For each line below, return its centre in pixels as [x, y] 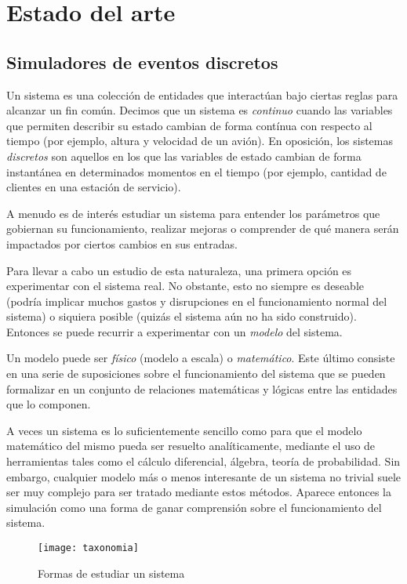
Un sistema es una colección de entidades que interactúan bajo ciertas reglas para [202, 94]
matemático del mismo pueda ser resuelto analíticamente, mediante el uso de [191, 446]
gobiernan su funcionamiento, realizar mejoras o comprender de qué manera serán [203, 229]
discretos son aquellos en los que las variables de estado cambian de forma [184, 156]
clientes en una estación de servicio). [94, 187]
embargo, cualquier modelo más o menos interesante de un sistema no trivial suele [204, 476]
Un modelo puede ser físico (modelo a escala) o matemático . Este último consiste [201, 358]
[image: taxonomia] [88, 548]
